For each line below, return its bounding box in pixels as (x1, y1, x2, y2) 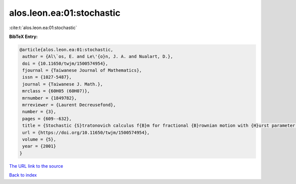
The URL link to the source (9, 163, 64, 169)
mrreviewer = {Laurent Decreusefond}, (22, 102, 116, 108)
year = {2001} (22, 144, 56, 149)
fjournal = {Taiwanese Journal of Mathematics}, (22, 68, 142, 74)
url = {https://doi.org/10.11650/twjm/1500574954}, (22, 130, 150, 135)
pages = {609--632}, (22, 116, 72, 121)
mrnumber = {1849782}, (22, 95, 77, 101)
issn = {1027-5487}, (22, 74, 72, 80)
